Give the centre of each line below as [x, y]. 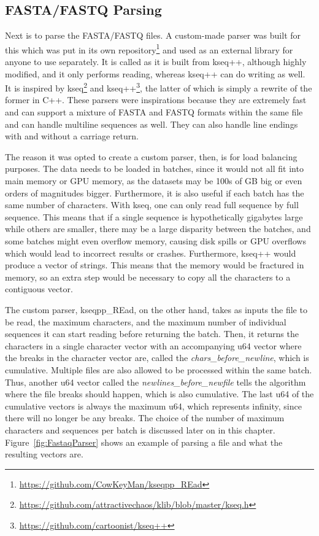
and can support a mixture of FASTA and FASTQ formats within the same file [154, 112]
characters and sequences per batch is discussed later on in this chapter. [140, 429]
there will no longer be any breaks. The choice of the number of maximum [145, 418]
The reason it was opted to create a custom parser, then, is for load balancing [151, 156]
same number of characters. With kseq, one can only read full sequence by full [152, 205]
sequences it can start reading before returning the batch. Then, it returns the [152, 334]
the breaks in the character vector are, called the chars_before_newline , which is [157, 358]
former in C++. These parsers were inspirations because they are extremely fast [156, 100]
